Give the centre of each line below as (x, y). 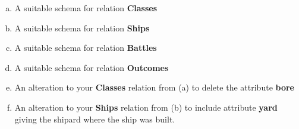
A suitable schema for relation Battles (86, 48)
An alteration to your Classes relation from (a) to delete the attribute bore (154, 87)
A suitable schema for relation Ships (82, 28)
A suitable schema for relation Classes (86, 8)
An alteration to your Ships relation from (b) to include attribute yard (146, 107)
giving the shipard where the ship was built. (95, 119)
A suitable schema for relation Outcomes (92, 67)
